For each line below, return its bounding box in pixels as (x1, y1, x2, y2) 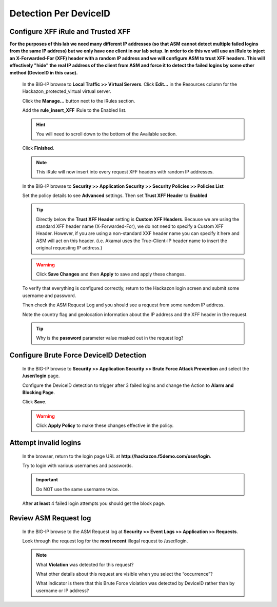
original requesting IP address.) (36, 245, 103, 251)
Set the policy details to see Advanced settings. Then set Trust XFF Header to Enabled (22, 192, 208, 199)
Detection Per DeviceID (9, 8, 110, 19)
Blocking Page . (22, 389, 55, 395)
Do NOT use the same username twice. (36, 486, 120, 492)
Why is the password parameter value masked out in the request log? (36, 335, 184, 341)
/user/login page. (22, 373, 60, 379)
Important (36, 477, 58, 483)
